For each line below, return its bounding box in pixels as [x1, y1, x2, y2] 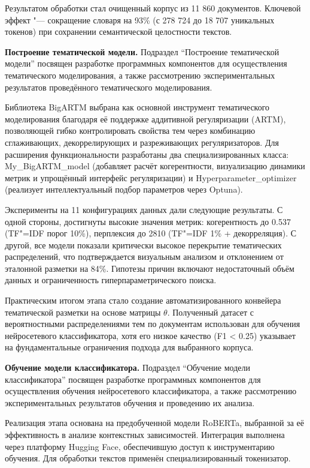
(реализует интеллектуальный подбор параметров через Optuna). [5, 183, 243, 196]
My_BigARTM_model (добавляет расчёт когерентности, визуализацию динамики [5, 160, 305, 172]
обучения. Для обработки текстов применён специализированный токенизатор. [5, 452, 291, 464]
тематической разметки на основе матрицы [5, 305, 161, 318]
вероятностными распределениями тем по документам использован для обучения [5, 317, 300, 330]
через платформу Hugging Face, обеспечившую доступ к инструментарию [5, 440, 275, 452]
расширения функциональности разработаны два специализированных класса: [5, 148, 289, 160]
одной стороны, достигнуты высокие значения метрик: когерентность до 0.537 [5, 215, 291, 227]
